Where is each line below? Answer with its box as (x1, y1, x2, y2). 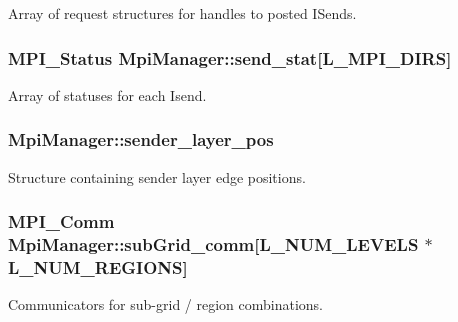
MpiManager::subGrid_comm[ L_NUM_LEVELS (8, 232, 419, 257)
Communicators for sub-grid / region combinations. (8, 294, 324, 315)
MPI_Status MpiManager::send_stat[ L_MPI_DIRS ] (8, 45, 452, 70)
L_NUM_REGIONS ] (8, 254, 188, 279)
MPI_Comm (8, 209, 115, 234)
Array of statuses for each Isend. (8, 84, 207, 105)
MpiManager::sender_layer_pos (8, 127, 274, 152)
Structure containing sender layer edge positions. (8, 166, 306, 187)
